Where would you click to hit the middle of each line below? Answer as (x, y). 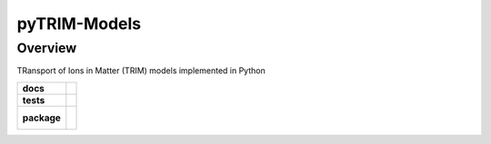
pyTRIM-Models (79, 24)
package (41, 118)
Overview (47, 48)
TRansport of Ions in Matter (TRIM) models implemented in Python (141, 71)
